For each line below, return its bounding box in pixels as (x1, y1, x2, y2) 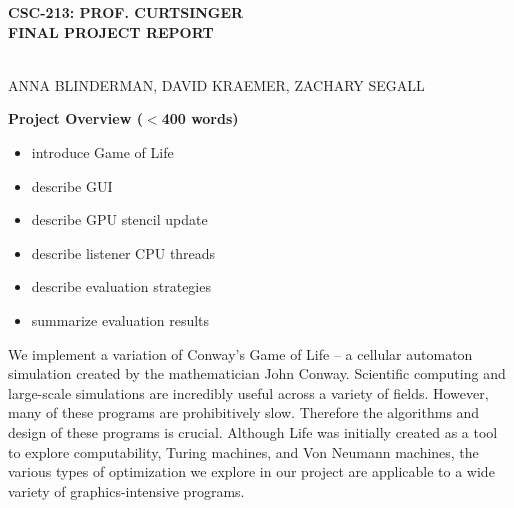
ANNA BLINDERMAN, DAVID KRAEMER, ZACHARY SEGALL (8, 74, 425, 95)
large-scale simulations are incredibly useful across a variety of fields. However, (8, 382, 489, 403)
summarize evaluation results (31, 309, 210, 330)
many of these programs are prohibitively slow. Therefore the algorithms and (8, 402, 480, 423)
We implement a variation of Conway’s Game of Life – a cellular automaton (8, 343, 473, 364)
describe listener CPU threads (31, 242, 216, 263)
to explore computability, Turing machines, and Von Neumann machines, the (8, 441, 479, 462)
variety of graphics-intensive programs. (8, 480, 245, 501)
